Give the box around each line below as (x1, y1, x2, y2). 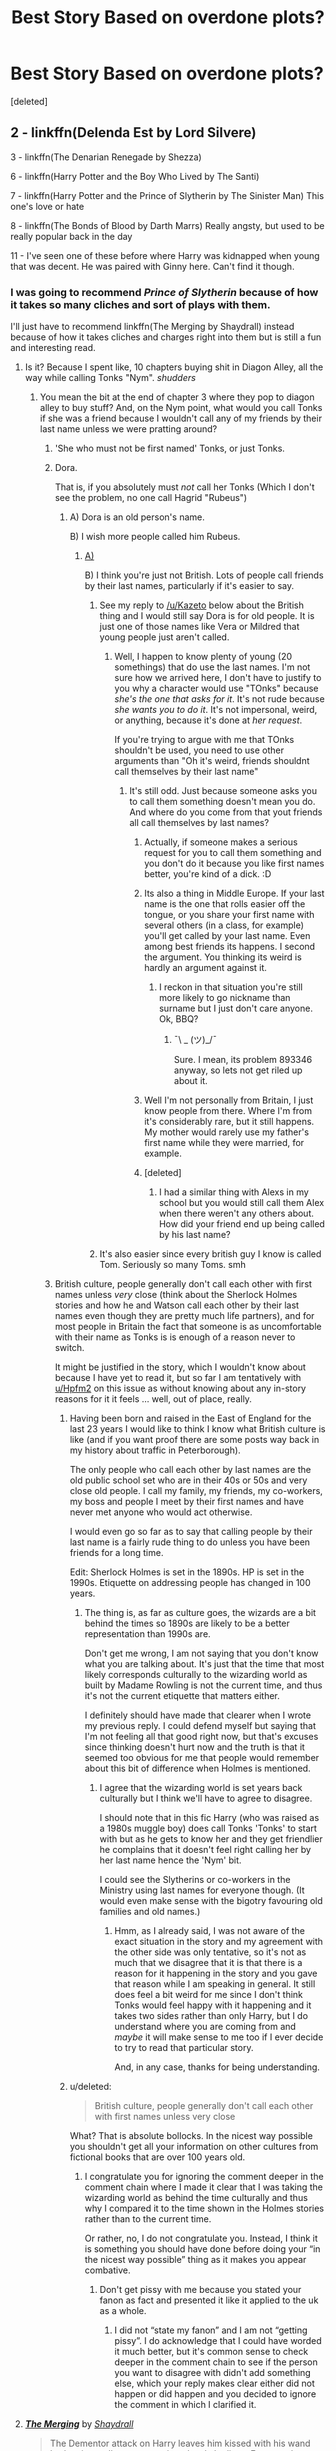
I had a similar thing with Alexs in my (158, 1186, 310, 1198)
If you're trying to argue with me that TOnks (114, 734, 295, 746)
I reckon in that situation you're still (158, 981, 303, 993)
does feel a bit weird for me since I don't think (114, 1989, 303, 2001)
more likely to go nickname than (158, 992, 291, 1004)
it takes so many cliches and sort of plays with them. (10, 297, 271, 311)
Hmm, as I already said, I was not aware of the (114, 1925, 305, 1937)
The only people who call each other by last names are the (69, 1464, 312, 1476)
